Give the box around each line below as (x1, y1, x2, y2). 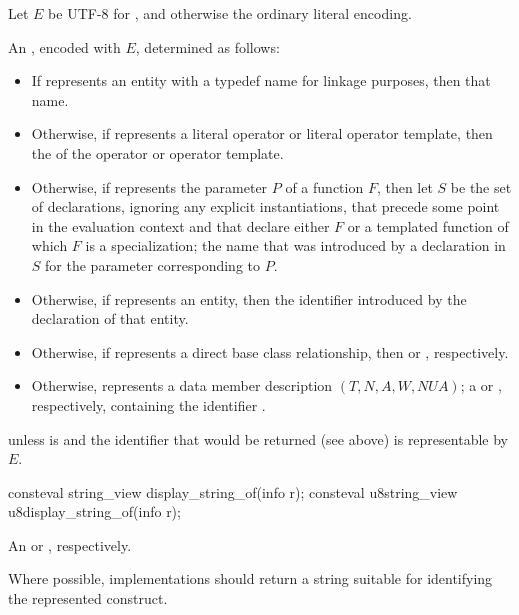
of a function (285, 176, 364, 197)
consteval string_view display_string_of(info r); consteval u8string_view (8, 481, 458, 502)
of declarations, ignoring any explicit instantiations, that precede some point (31, 196, 500, 217)
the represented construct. (8, 588, 168, 609)
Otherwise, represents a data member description (31, 375, 333, 396)
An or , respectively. (8, 534, 132, 555)
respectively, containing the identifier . (31, 394, 266, 415)
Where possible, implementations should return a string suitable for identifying (8, 568, 493, 589)
